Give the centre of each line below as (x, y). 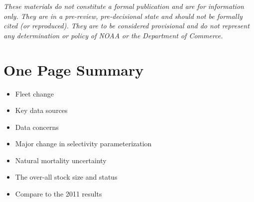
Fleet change (34, 93)
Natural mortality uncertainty (61, 160)
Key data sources (41, 110)
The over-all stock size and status (66, 177)
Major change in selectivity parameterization (83, 144)
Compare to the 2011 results (59, 194)
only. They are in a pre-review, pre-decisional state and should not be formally (123, 16)
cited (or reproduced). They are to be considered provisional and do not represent (127, 26)
